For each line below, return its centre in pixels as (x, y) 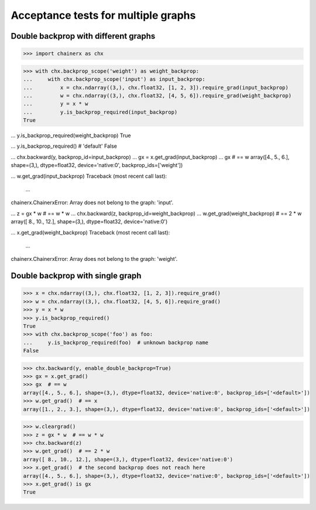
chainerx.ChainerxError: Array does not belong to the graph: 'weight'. (94, 259)
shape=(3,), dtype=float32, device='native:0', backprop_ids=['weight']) (97, 165)
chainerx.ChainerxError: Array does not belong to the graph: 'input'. (92, 203)
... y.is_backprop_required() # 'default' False (64, 146)
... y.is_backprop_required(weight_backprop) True (71, 135)
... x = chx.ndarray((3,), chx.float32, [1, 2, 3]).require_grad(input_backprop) (156, 87)
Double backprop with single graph (76, 276)
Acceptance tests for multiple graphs (103, 15)
